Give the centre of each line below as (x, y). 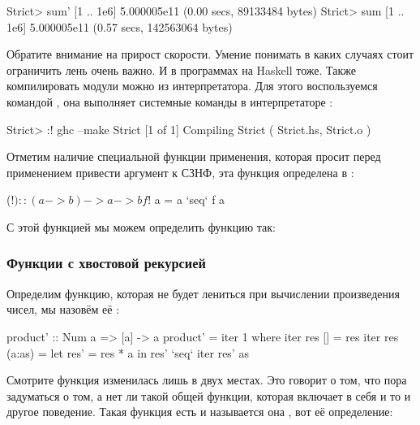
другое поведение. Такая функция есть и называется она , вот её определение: (200, 412)
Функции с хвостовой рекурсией (106, 263)
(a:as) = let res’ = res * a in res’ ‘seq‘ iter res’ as (128, 352)
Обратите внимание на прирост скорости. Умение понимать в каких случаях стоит (210, 54)
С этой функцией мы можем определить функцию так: (141, 226)
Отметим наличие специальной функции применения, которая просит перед (194, 156)
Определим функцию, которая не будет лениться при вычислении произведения (203, 293)
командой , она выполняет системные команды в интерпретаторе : (170, 101)
